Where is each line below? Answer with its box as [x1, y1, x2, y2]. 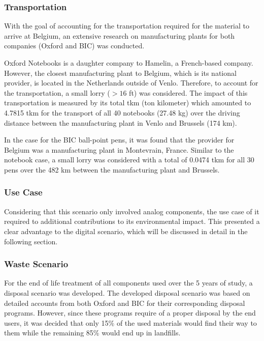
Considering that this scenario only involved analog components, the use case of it [4, 206, 259, 216]
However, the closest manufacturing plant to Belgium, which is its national [4, 67, 237, 78]
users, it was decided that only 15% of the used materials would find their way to [4, 317, 257, 328]
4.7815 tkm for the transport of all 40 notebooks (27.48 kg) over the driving [4, 107, 240, 118]
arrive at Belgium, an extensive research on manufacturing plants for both [4, 30, 235, 41]
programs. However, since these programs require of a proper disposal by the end [4, 307, 256, 318]
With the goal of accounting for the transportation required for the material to [4, 20, 250, 31]
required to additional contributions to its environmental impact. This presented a [4, 216, 260, 226]
